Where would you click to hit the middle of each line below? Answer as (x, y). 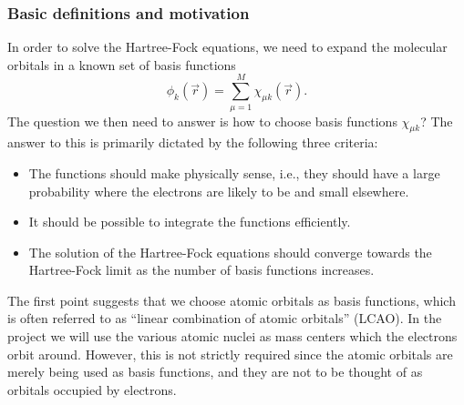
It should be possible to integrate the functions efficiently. (190, 222)
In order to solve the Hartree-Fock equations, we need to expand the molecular (227, 47)
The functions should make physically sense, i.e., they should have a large (234, 172)
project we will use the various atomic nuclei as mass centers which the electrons (232, 336)
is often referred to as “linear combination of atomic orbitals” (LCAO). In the (225, 318)
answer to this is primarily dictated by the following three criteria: (193, 142)
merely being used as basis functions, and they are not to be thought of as (215, 372)
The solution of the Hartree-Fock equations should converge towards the (230, 252)
